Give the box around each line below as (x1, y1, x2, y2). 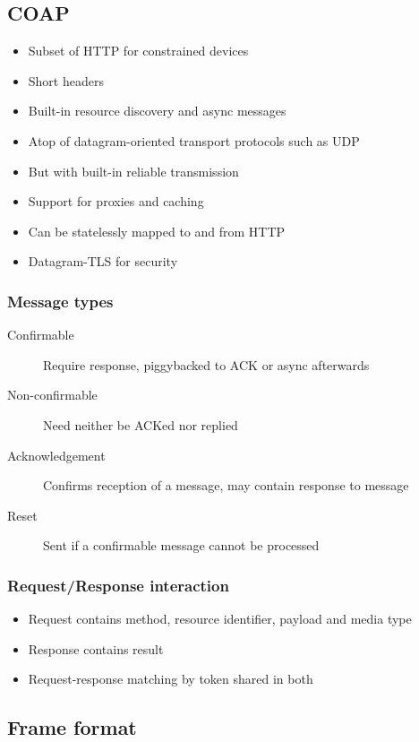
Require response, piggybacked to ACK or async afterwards (43, 355, 370, 374)
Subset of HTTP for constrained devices (28, 41, 249, 60)
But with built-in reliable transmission (28, 161, 239, 180)
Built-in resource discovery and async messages (28, 101, 286, 120)
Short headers (28, 71, 104, 90)
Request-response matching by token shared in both (28, 669, 313, 688)
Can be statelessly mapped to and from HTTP (28, 221, 286, 240)
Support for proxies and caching (28, 192, 204, 211)
